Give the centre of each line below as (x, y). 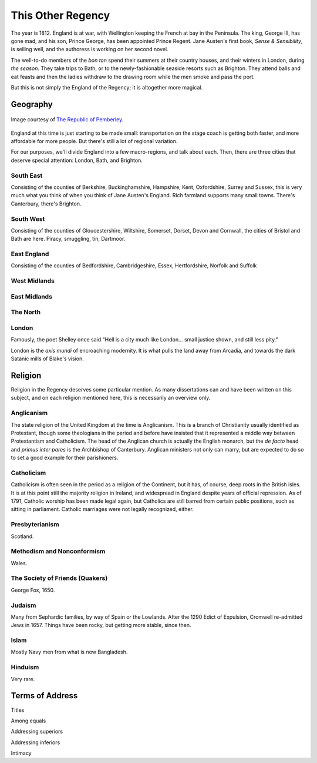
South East (27, 175)
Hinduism (25, 667)
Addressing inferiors (36, 742)
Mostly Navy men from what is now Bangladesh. (69, 652)
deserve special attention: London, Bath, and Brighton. (77, 160)
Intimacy (21, 753)
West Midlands (33, 281)
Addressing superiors (37, 732)
